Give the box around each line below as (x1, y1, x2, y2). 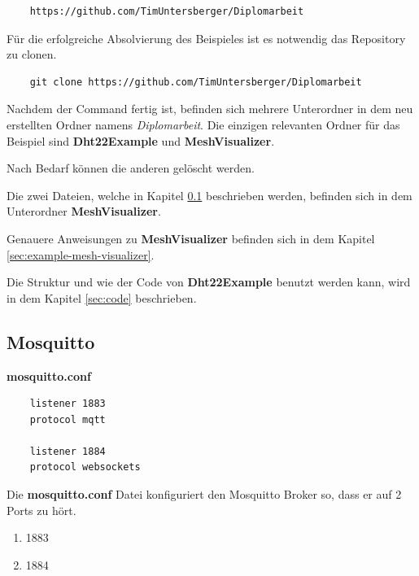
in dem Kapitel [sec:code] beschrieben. (7, 289, 197, 306)
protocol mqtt (29, 413, 106, 425)
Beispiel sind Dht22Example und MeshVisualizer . (7, 132, 275, 149)
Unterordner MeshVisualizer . (7, 203, 161, 220)
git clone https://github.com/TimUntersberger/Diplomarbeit (29, 76, 362, 88)
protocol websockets (29, 461, 141, 473)
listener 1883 (29, 398, 106, 410)
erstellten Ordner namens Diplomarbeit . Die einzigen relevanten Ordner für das (7, 116, 400, 133)
